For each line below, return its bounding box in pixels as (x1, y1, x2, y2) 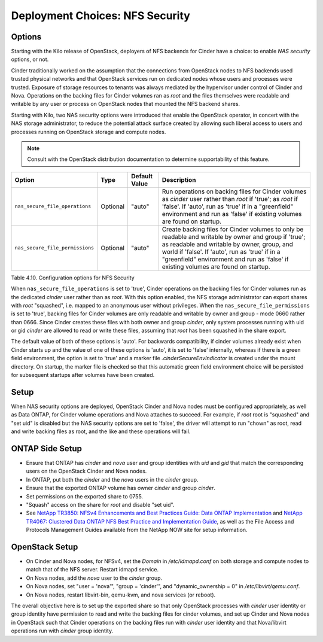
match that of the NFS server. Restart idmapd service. (26, 566, 159, 573)
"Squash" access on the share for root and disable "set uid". (26, 501, 175, 508)
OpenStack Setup (11, 541, 78, 552)
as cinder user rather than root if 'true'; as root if (161, 194, 298, 203)
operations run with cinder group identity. (11, 627, 114, 634)
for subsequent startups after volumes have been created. (11, 372, 155, 379)
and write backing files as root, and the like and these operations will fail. (11, 428, 191, 435)
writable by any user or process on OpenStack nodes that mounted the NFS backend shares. (11, 101, 240, 108)
